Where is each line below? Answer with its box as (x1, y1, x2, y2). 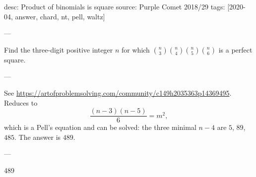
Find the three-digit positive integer (4, 44, 113, 55)
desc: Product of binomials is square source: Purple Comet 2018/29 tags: (4, 1, 225, 11)
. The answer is (14, 131, 61, 142)
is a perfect (218, 44, 253, 55)
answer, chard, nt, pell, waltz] (15, 11, 105, 21)
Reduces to (4, 97, 38, 108)
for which (122, 44, 150, 55)
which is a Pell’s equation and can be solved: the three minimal (4, 122, 196, 132)
